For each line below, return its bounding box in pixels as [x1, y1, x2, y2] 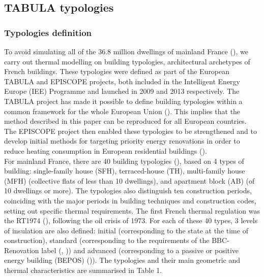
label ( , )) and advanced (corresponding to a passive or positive [41, 245, 239, 255]
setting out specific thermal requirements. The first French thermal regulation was [4, 205, 260, 216]
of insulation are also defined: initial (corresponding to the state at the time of [4, 225, 248, 235]
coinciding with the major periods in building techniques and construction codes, [4, 195, 256, 205]
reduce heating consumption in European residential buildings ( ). [4, 145, 207, 156]
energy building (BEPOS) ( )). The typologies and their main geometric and [4, 255, 240, 265]
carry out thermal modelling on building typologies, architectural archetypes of [4, 56, 250, 66]
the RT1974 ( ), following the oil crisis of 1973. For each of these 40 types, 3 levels [4, 215, 258, 226]
